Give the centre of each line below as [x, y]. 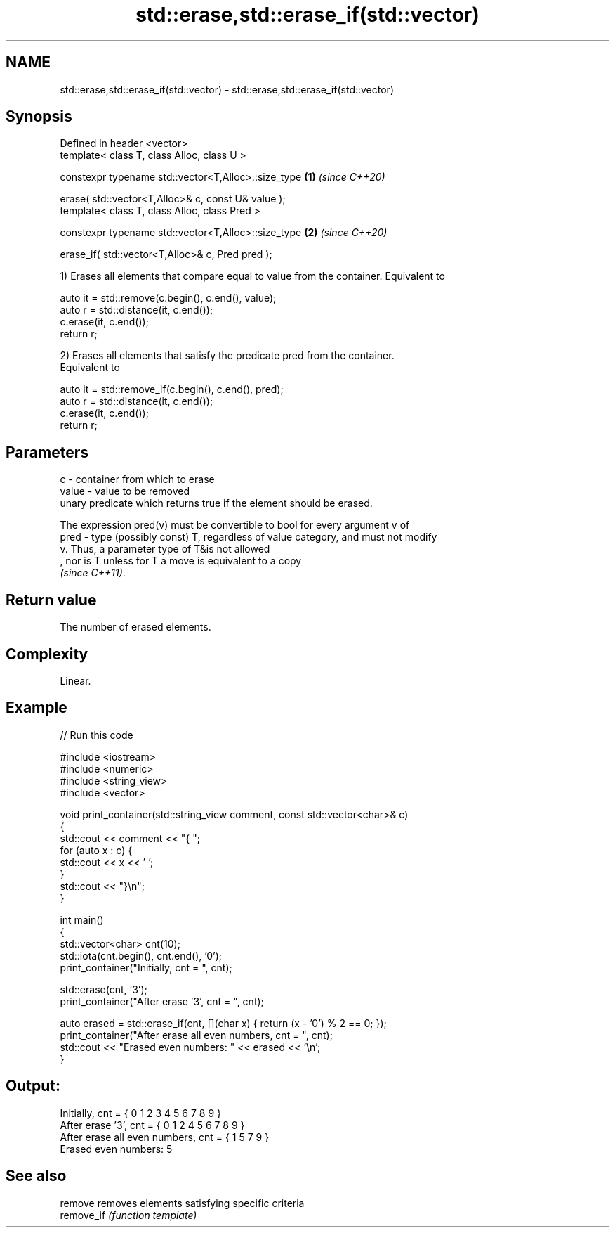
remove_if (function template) [128, 1215]
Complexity [47, 654]
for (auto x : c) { [96, 850]
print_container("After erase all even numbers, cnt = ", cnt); [196, 1035]
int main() [82, 919]
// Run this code [97, 735]
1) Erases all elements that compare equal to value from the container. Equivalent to [252, 276]
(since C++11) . [93, 573]
